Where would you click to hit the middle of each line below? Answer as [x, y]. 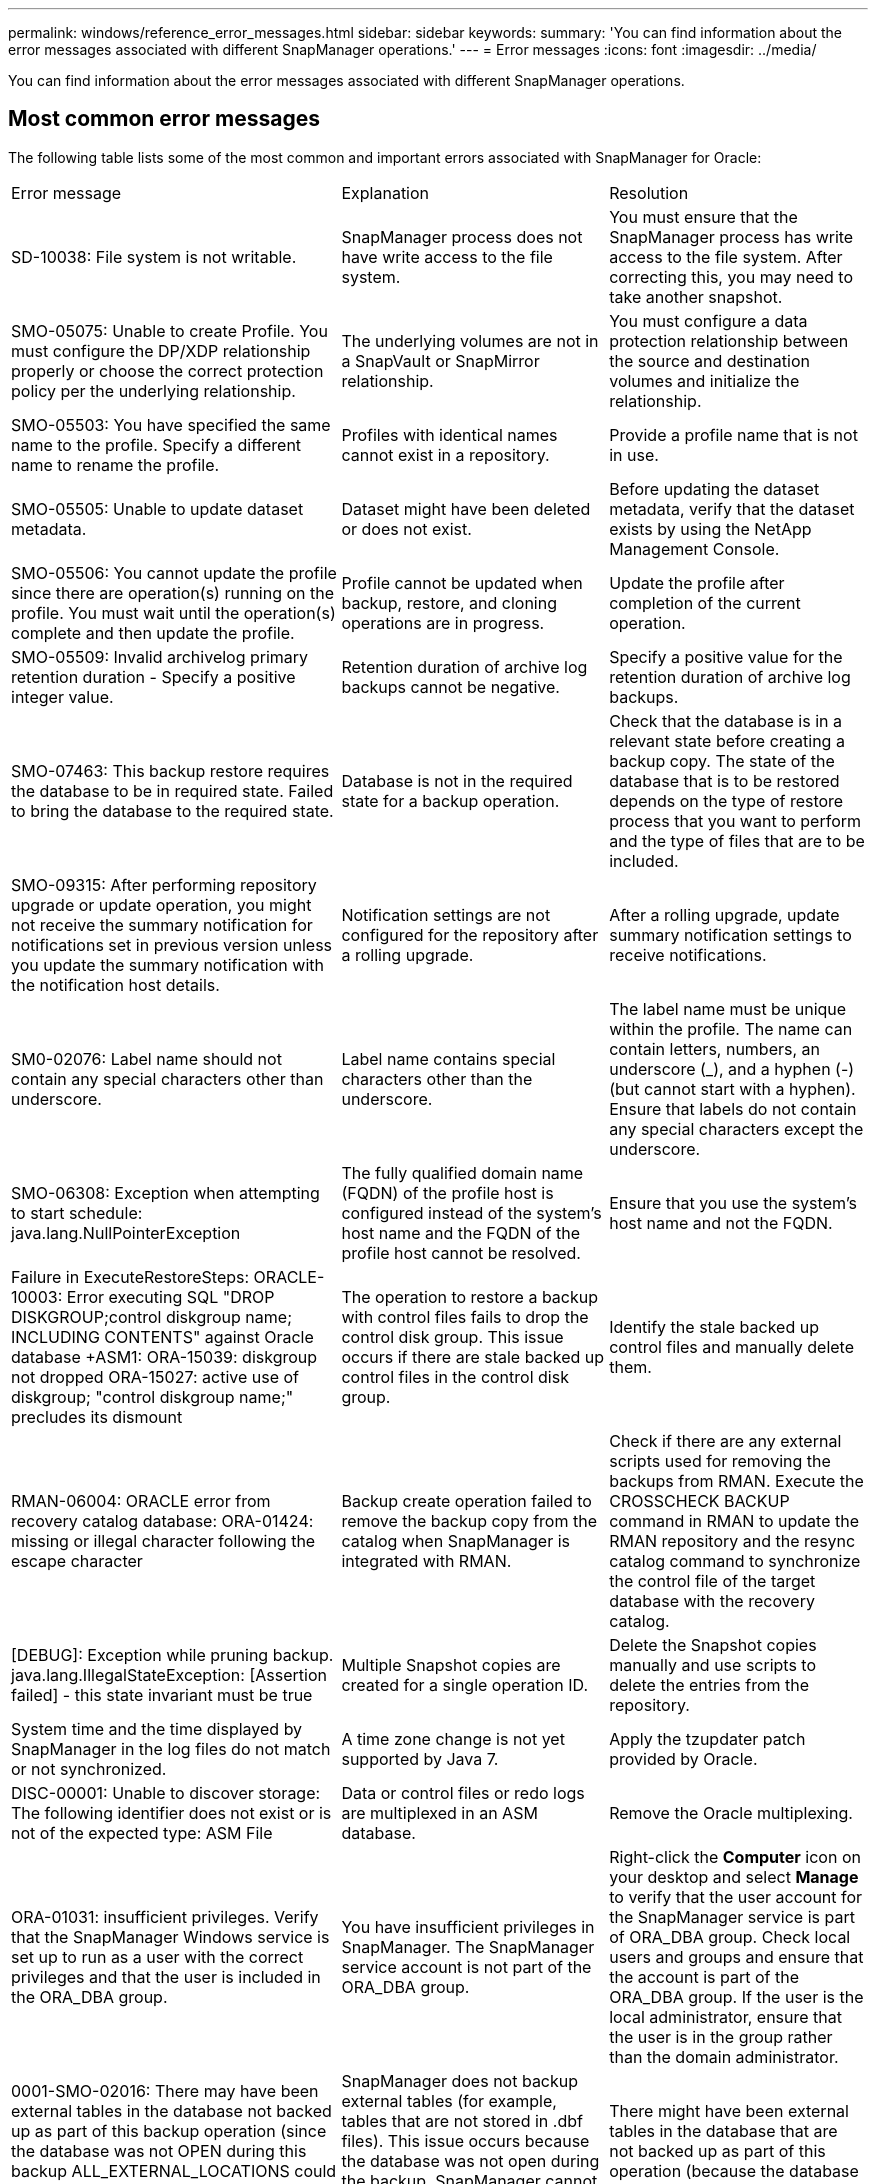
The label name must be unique [728, 1008]
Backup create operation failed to [466, 1500]
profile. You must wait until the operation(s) [173, 612]
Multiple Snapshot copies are [451, 1664]
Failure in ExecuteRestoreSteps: [130, 1276]
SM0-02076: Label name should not [146, 1058]
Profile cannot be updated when [462, 582]
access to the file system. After [726, 256]
